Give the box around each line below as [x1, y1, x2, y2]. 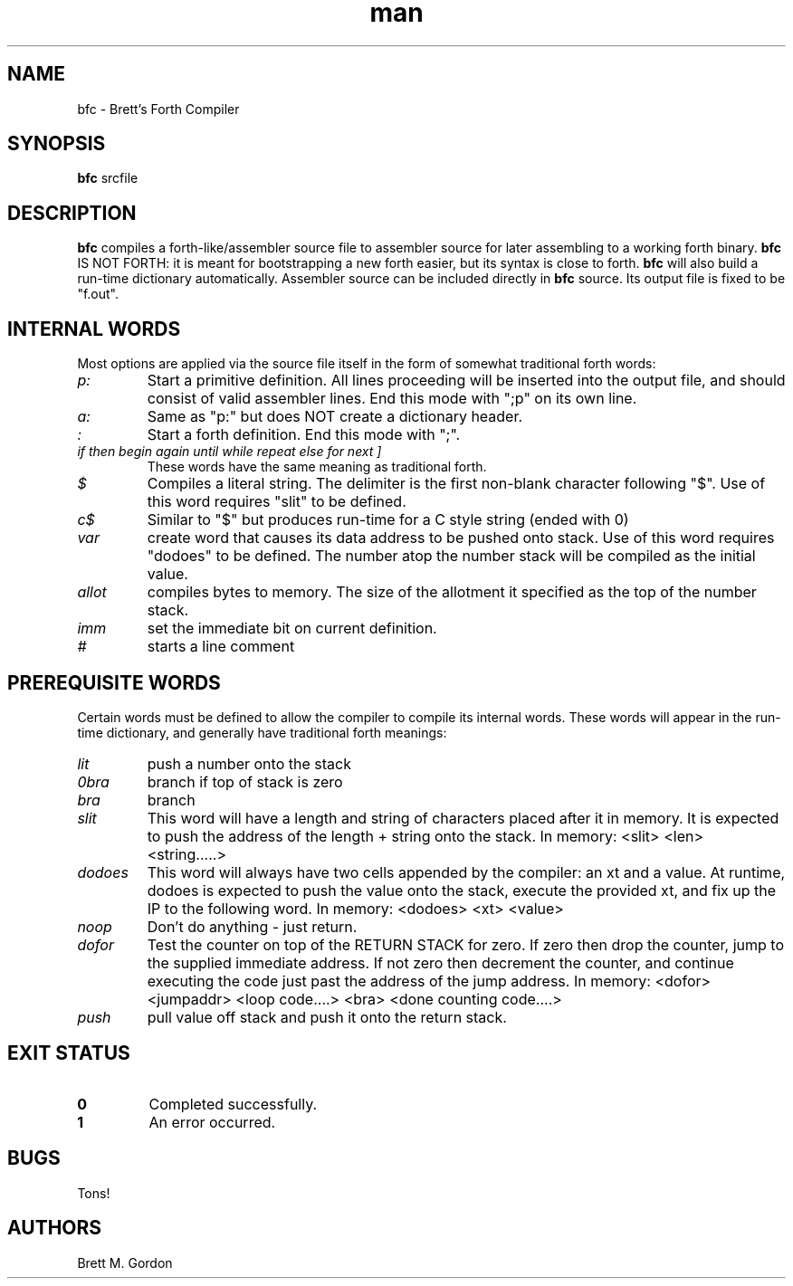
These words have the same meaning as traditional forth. [147, 459, 487, 475]
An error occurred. [148, 1112, 276, 1131]
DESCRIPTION [7, 201, 137, 224]
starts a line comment [147, 637, 295, 656]
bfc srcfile [77, 170, 139, 186]
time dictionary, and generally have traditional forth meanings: [77, 724, 447, 740]
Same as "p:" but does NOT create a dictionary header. [147, 407, 523, 426]
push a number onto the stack [147, 754, 351, 773]
